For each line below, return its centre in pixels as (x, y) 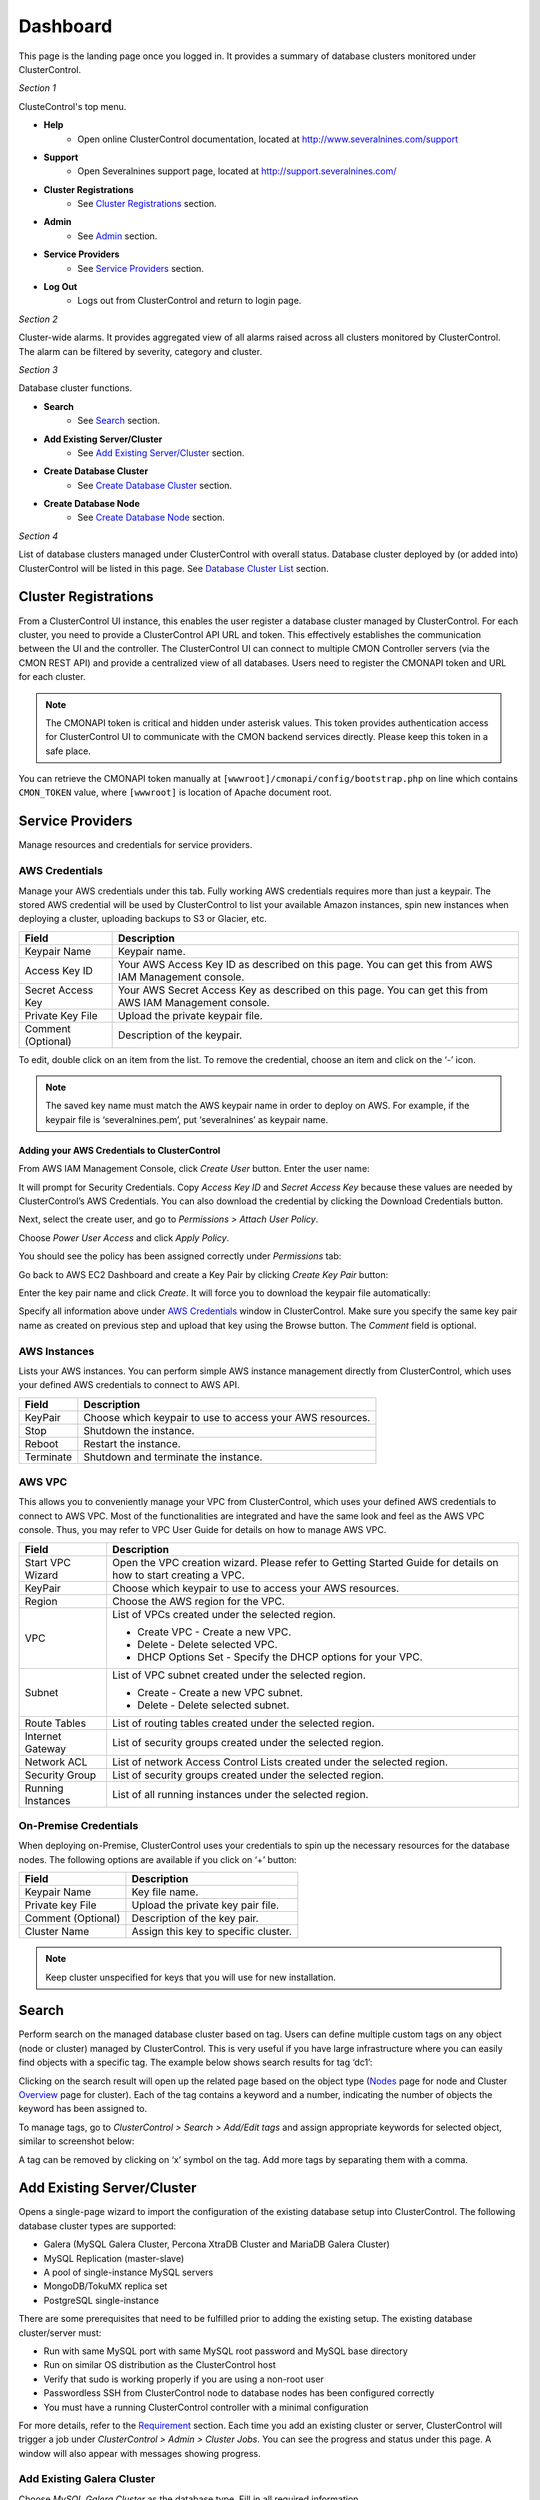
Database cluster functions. (75, 388)
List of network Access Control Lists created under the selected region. (280, 1762)
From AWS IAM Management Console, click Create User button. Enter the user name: (194, 1169)
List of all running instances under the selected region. (240, 1794)
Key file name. (165, 1892)
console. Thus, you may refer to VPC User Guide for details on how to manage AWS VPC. (202, 1530)
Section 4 (38, 536)
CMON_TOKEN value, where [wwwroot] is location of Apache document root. (175, 792)
